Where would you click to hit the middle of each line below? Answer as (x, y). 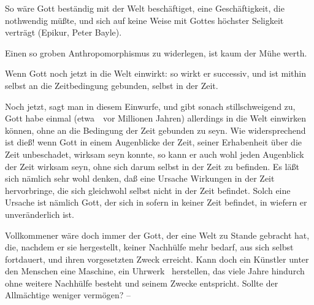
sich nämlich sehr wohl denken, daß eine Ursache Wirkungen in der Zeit (140, 178)
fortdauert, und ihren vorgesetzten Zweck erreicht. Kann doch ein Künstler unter (157, 259)
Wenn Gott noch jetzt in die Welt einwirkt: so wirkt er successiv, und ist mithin (155, 73)
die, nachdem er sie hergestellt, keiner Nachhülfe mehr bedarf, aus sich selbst (149, 247)
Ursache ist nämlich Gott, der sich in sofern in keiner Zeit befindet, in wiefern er (156, 202)
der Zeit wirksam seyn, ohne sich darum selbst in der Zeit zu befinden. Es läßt (152, 166)
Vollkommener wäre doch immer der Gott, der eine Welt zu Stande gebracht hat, (157, 235)
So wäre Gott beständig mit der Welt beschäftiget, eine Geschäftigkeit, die (145, 8)
